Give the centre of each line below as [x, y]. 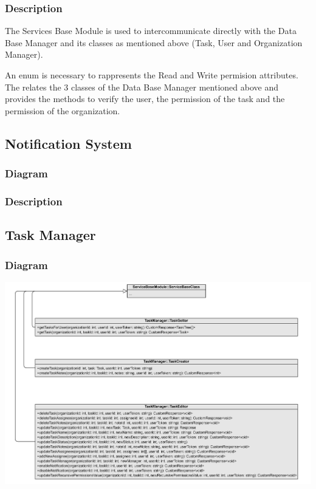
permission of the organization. [63, 110]
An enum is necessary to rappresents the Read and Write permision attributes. [152, 75]
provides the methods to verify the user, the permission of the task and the [145, 99]
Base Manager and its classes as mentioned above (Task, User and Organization [154, 42]
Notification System [68, 143]
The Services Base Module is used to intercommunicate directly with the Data [151, 31]
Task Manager [50, 235]
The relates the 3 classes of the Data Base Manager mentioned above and [142, 87]
